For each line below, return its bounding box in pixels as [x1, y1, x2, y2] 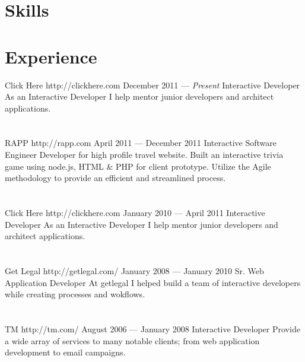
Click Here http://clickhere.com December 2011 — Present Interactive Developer [5, 78, 300, 91]
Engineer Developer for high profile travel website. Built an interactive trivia [5, 148, 284, 161]
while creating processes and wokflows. [5, 288, 145, 300]
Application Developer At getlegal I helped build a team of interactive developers [5, 276, 301, 288]
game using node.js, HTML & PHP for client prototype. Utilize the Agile [5, 160, 271, 172]
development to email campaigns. [5, 346, 126, 358]
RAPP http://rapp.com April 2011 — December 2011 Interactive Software [5, 136, 277, 149]
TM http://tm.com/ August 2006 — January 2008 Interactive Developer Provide [5, 322, 300, 335]
